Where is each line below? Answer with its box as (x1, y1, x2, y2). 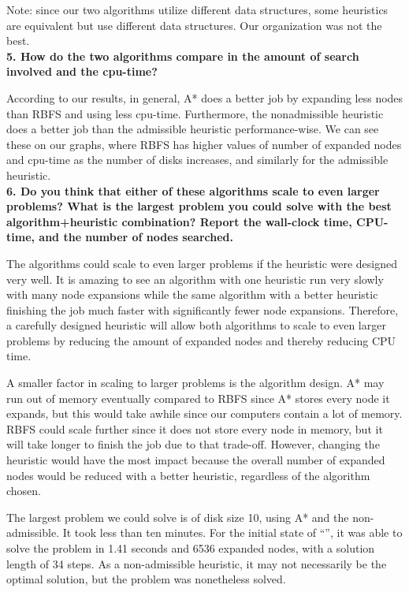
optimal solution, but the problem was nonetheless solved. (6, 571, 286, 587)
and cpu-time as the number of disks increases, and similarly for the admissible (6, 151, 389, 168)
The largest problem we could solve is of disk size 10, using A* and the (6, 508, 349, 525)
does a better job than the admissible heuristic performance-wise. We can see (6, 121, 379, 137)
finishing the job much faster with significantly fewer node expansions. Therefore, (6, 301, 399, 318)
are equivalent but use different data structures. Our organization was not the (6, 17, 382, 33)
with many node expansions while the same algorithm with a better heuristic (6, 286, 378, 303)
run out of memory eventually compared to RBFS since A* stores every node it (6, 389, 390, 406)
